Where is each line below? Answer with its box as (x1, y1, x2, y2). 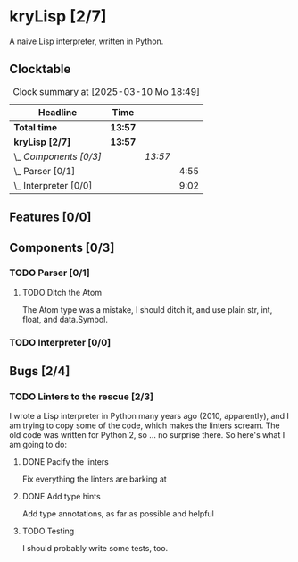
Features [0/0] (9, 210, 92, 225)
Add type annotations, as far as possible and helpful (21, 508, 214, 519)
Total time (13, 121, 58, 133)
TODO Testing (21, 525, 75, 537)
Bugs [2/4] (9, 364, 70, 379)
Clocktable (9, 62, 71, 77)
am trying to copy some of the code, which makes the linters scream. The (9, 420, 281, 431)
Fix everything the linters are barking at (21, 474, 167, 484)
